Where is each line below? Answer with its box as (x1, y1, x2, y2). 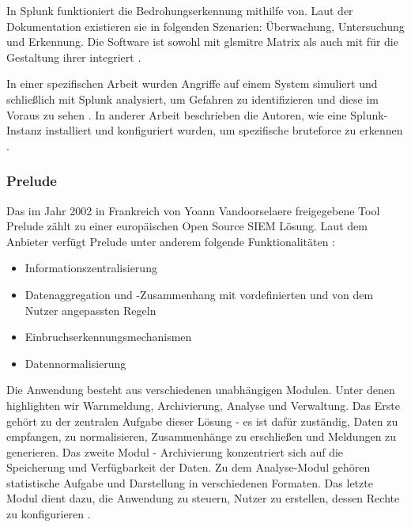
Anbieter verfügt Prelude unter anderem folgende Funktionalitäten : (6, 233, 335, 249)
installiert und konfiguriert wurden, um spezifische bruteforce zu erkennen (45, 122, 403, 138)
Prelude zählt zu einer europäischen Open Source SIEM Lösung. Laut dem (6, 218, 368, 234)
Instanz (6, 122, 42, 138)
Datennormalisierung (25, 354, 126, 371)
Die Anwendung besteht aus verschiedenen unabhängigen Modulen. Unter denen (6, 381, 395, 398)
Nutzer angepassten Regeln (25, 301, 156, 318)
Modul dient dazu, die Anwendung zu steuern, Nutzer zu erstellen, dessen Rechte (6, 490, 400, 506)
